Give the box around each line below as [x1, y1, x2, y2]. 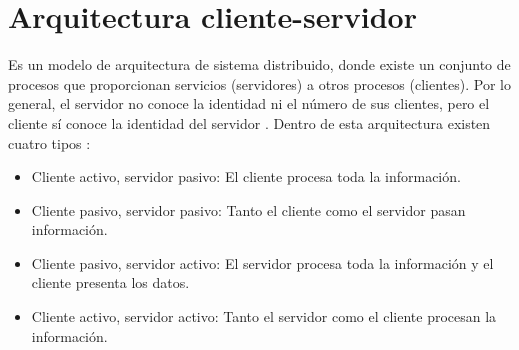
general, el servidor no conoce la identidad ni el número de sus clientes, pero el [8, 93, 490, 114]
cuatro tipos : [8, 132, 91, 153]
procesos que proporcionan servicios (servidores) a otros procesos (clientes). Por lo [8, 73, 511, 94]
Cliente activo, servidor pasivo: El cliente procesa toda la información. [31, 166, 461, 187]
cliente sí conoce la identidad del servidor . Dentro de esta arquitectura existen [8, 112, 491, 133]
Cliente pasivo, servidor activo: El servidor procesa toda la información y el [31, 252, 494, 273]
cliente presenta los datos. [31, 272, 190, 293]
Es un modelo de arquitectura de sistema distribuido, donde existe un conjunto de [8, 54, 511, 75]
